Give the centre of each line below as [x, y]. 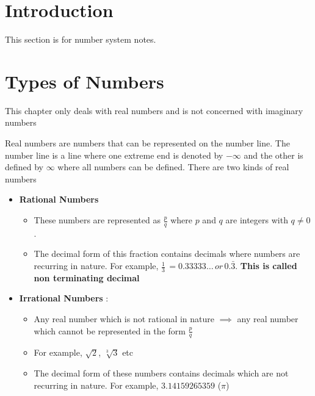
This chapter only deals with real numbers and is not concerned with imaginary [154, 110]
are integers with [257, 220]
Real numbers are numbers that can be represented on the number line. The [147, 143]
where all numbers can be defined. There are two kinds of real [173, 167]
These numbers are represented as [97, 220]
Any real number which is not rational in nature [124, 319]
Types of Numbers [85, 81]
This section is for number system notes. [81, 39]
